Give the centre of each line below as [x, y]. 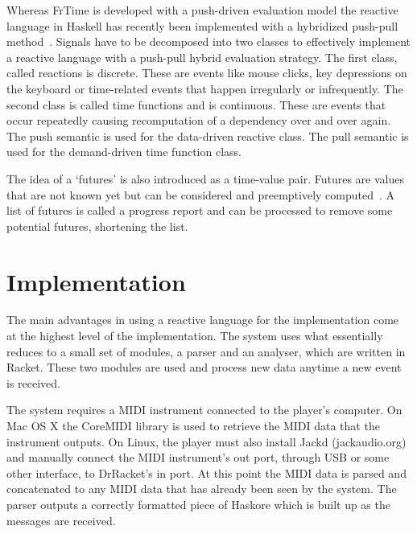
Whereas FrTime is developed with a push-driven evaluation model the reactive [202, 10]
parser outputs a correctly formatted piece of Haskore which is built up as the [198, 504]
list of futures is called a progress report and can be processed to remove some [200, 210]
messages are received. [61, 520]
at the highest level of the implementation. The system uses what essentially [195, 336]
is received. [33, 382]
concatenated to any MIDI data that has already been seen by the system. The [202, 489]
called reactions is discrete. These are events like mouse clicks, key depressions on [207, 73]
